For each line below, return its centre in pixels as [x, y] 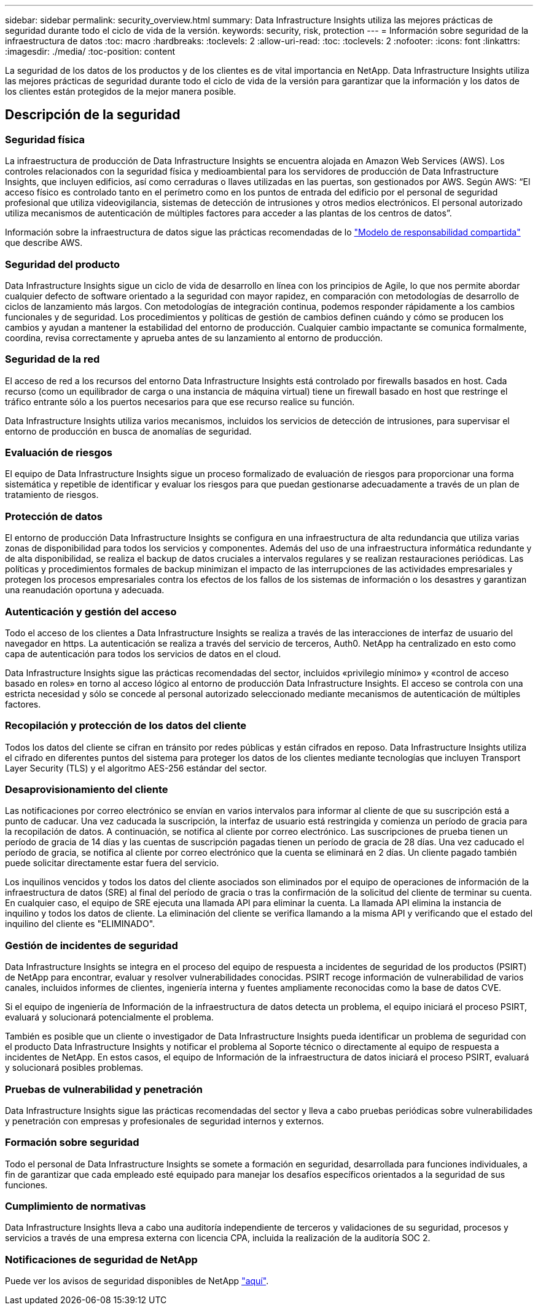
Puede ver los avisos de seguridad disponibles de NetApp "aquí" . [137, 1281]
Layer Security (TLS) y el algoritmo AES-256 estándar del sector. [136, 768]
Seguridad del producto [63, 264]
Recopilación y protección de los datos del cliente [126, 726]
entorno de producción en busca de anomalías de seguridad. [128, 431]
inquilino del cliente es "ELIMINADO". [80, 924]
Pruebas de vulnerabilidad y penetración [104, 1089]
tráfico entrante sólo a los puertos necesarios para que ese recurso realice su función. [180, 401]
